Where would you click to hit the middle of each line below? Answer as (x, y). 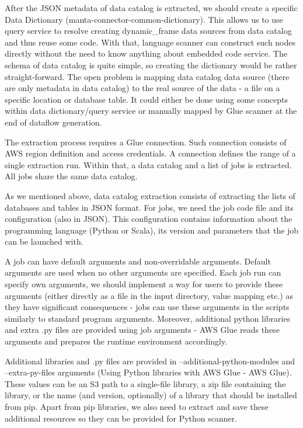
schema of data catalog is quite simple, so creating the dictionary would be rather (151, 65)
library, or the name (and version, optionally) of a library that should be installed (151, 395)
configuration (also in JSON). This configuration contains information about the (149, 219)
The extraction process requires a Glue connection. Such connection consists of (146, 142)
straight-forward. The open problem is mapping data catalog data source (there (147, 76)
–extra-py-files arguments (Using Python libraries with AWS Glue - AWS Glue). (148, 372)
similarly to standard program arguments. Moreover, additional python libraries (148, 318)
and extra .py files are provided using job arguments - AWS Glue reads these (142, 330)
